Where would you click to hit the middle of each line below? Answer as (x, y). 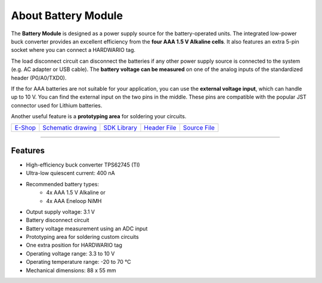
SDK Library (120, 128)
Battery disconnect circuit (58, 220)
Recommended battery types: (63, 184)
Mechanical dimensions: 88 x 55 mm (71, 270)
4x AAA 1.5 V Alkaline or (76, 193)
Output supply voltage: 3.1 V (61, 211)
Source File (199, 128)
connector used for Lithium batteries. (57, 105)
